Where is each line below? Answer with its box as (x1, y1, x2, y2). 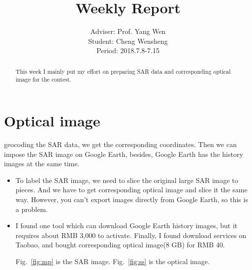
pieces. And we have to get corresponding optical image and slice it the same (15, 184, 248, 195)
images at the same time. (4, 158, 80, 169)
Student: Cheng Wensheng (88, 35, 168, 46)
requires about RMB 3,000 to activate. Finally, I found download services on (15, 230, 247, 240)
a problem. (15, 204, 48, 214)
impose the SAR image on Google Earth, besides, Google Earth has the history (4, 149, 243, 159)
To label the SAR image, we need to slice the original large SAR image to (15, 175, 238, 185)
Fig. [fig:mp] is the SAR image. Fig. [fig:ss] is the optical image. (15, 256, 210, 266)
